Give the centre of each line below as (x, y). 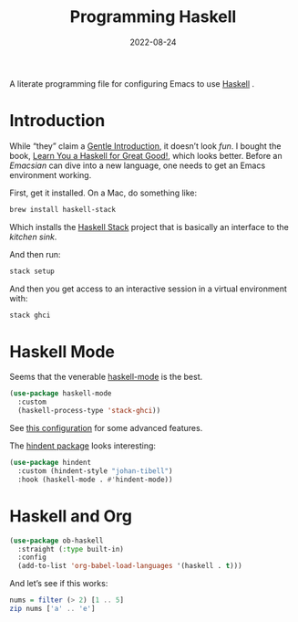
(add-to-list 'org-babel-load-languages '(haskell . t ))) (130, 566)
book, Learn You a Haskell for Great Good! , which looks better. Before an (146, 155)
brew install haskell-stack (63, 209)
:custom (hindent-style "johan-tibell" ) (95, 471)
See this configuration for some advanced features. (106, 428)
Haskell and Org (71, 516)
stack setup (32, 271)
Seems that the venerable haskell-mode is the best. (106, 377)
